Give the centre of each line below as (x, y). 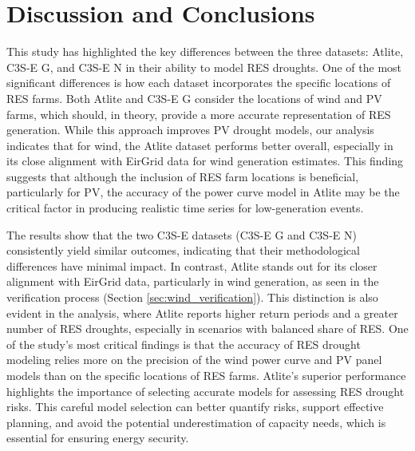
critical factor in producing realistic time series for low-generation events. (185, 208)
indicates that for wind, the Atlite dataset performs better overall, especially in (200, 145)
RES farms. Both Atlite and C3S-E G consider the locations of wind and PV (194, 98)
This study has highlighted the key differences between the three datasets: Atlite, (205, 51)
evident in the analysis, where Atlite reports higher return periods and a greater (202, 313)
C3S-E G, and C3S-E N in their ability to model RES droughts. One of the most (204, 67)
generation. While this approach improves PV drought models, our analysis (190, 130)
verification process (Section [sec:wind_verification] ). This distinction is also (192, 297)
